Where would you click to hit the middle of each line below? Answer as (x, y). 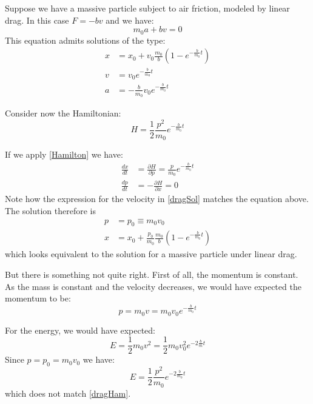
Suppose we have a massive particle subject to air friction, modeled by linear (147, 8)
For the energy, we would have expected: (80, 330)
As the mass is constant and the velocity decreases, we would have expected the (153, 286)
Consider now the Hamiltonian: (63, 113)
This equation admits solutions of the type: (85, 40)
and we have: (130, 20)
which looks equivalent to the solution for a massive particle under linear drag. (151, 254)
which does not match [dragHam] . (68, 393)
